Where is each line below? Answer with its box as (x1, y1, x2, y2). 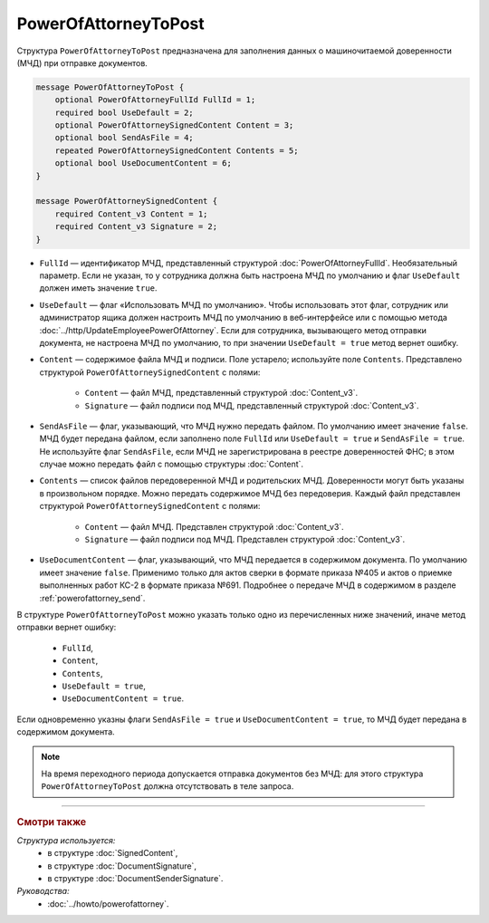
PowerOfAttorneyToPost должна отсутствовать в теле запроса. (41, 781, 294, 792)
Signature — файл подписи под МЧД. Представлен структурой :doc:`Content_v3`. (84, 534, 406, 545)
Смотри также (16, 815, 87, 828)
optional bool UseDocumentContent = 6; (54, 159, 233, 168)
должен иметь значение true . (39, 283, 158, 293)
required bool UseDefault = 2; (54, 107, 194, 118)
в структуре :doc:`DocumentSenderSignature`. (47, 873, 224, 884)
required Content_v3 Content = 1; (54, 208, 208, 219)
